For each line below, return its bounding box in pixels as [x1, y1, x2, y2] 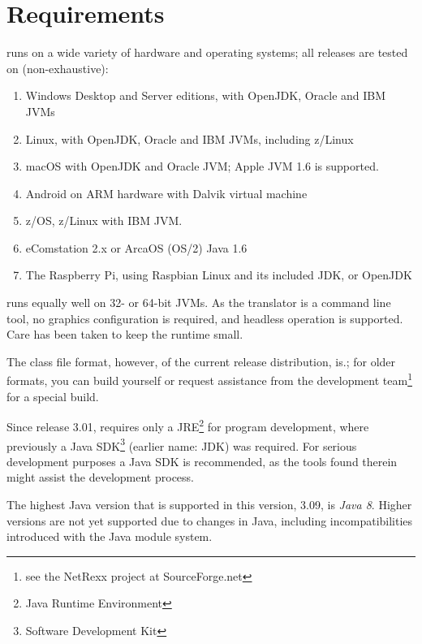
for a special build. [6, 387, 99, 404]
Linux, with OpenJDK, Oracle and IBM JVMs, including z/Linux [25, 130, 354, 147]
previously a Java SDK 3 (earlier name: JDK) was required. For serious [6, 434, 357, 454]
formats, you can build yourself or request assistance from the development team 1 [6, 370, 412, 389]
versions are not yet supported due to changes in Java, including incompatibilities [6, 512, 413, 529]
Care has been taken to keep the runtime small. [6, 326, 243, 343]
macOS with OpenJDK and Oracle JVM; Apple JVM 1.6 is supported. [25, 158, 379, 175]
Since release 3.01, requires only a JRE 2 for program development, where [6, 416, 369, 434]
